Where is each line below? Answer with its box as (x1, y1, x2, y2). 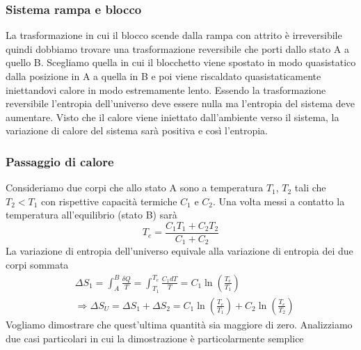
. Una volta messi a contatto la (213, 193, 345, 208)
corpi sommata (6, 257, 69, 272)
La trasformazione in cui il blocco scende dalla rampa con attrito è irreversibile (6, 28, 342, 42)
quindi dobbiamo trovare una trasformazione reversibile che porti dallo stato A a (6, 41, 350, 56)
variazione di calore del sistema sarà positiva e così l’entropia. (6, 123, 268, 138)
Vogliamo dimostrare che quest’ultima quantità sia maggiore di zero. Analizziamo (6, 317, 353, 331)
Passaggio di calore (6, 152, 114, 170)
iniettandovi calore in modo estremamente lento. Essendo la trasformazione (6, 82, 326, 97)
